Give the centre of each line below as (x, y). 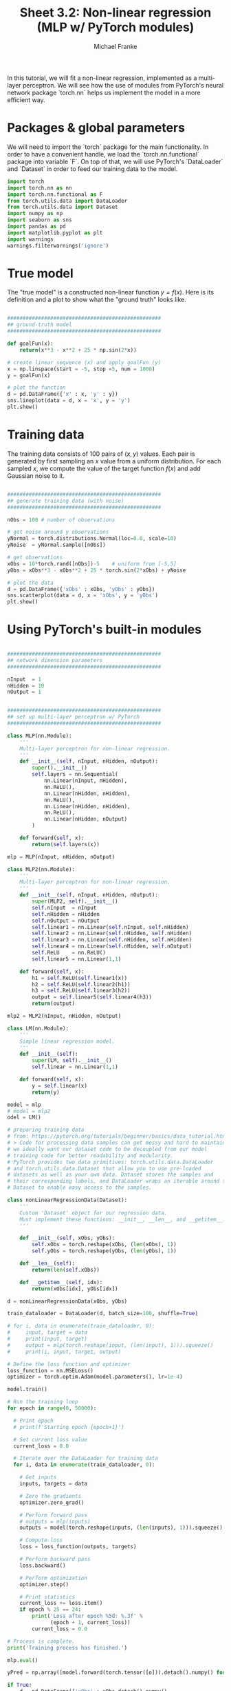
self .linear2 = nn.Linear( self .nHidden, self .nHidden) (112, 933)
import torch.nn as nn (40, 188)
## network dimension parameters (55, 660)
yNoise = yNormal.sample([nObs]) (57, 545)
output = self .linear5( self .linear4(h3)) (92, 997)
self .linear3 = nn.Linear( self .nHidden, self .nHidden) (112, 940)
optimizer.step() (44, 1584)
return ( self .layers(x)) (66, 844)
